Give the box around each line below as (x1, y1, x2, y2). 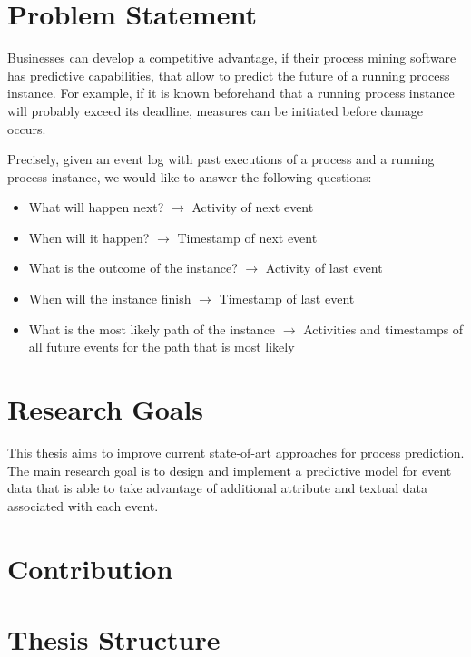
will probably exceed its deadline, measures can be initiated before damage (7, 101, 424, 120)
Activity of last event (265, 258, 383, 277)
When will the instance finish (28, 289, 191, 308)
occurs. (7, 119, 46, 138)
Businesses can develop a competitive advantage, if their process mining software (7, 48, 456, 67)
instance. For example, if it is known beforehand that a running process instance (7, 83, 455, 102)
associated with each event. (7, 496, 159, 515)
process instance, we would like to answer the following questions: (7, 167, 372, 186)
